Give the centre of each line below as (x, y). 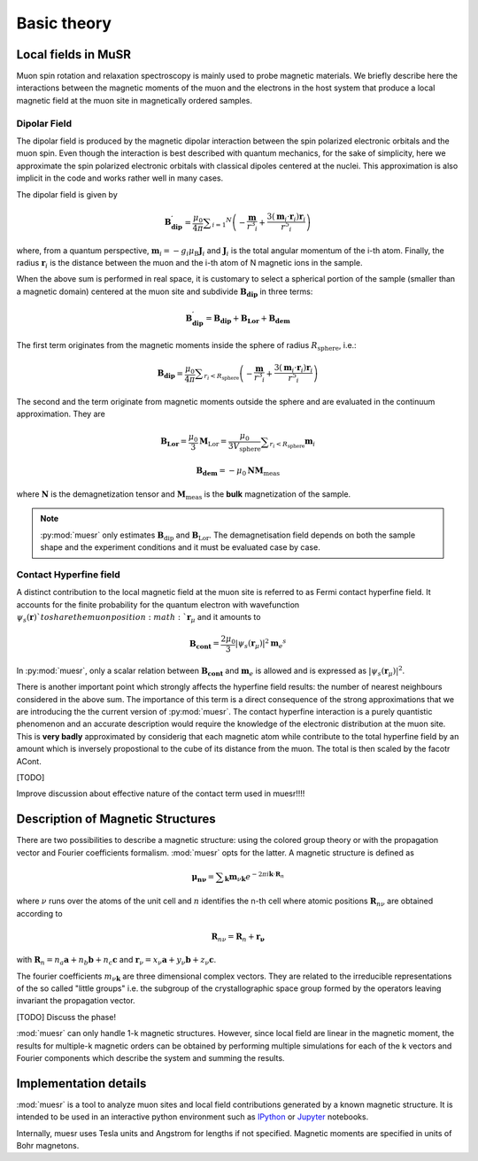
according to (39, 913)
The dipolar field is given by (67, 194)
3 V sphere (244, 447)
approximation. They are (61, 414)
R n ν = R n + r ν (238, 937)
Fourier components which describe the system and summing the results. (150, 1058)
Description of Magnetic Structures (116, 819)
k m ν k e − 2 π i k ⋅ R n (254, 876)
